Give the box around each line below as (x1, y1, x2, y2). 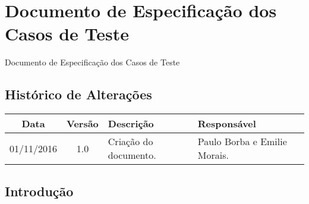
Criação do (108, 134, 153, 149)
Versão (67, 117, 99, 131)
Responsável (197, 117, 256, 131)
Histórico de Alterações (5, 85, 152, 103)
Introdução (5, 181, 74, 200)
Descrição (108, 117, 154, 131)
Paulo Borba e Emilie (197, 134, 287, 149)
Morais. (197, 148, 229, 162)
